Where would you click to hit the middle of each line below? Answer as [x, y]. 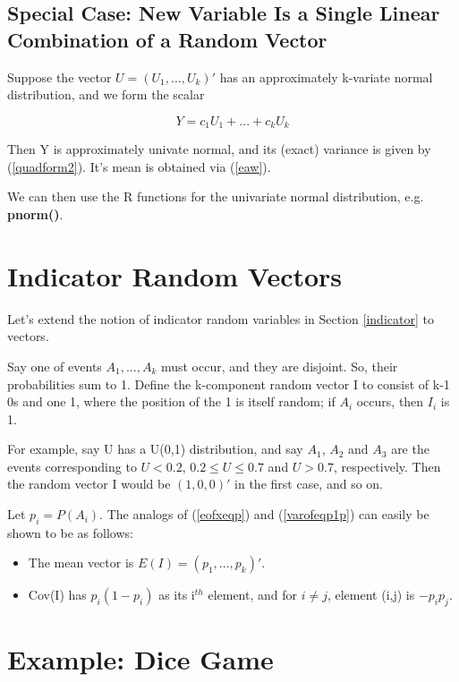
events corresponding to [72, 466]
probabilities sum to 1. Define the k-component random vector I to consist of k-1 [229, 384]
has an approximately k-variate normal [326, 77]
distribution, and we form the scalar [106, 94]
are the [410, 449]
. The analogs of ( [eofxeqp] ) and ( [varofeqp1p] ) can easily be [264, 514]
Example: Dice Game [140, 659]
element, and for [253, 595]
